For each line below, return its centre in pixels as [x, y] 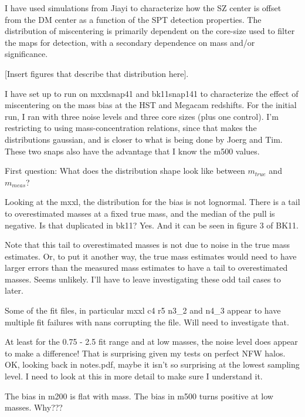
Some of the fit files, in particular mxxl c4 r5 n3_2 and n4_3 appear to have [143, 310]
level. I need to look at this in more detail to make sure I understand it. [134, 376]
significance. [26, 54]
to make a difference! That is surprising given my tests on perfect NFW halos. [145, 353]
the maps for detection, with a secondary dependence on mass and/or [130, 42]
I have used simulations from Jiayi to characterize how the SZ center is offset [143, 8]
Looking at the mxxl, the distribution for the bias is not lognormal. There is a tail [152, 202]
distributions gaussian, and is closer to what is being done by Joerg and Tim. [144, 139]
